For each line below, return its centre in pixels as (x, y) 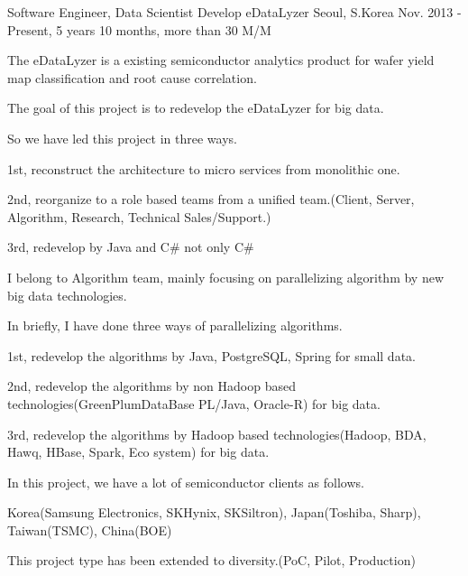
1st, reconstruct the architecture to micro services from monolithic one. (204, 168)
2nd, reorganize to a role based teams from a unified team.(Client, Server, (211, 199)
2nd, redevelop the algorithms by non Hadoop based (151, 386)
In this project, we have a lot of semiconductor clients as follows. (186, 482)
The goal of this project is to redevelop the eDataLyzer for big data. (196, 108)
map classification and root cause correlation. (132, 77)
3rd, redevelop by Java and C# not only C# (131, 247)
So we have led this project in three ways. (122, 138)
